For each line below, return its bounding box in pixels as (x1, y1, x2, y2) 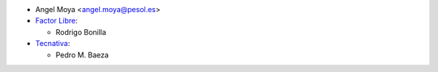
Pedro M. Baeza (55, 49, 109, 60)
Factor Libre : (35, 16, 78, 26)
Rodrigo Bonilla (55, 27, 107, 36)
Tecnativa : (35, 39, 71, 49)
